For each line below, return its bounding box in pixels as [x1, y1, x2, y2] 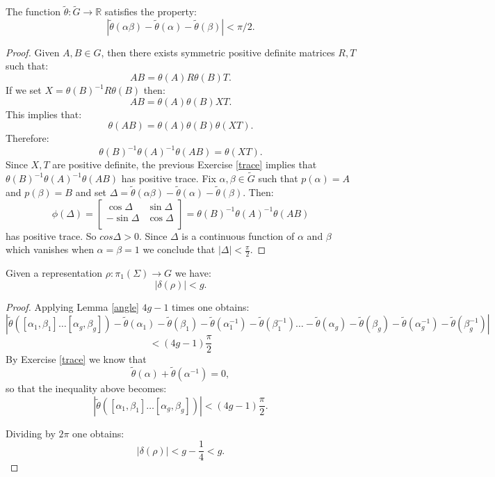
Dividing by [6, 426, 56, 440]
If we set [6, 83, 42, 97]
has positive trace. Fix [121, 171, 216, 186]
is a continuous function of [181, 228, 295, 243]
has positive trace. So [6, 228, 97, 243]
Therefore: [6, 131, 49, 145]
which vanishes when [6, 242, 94, 257]
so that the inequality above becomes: [6, 380, 167, 395]
